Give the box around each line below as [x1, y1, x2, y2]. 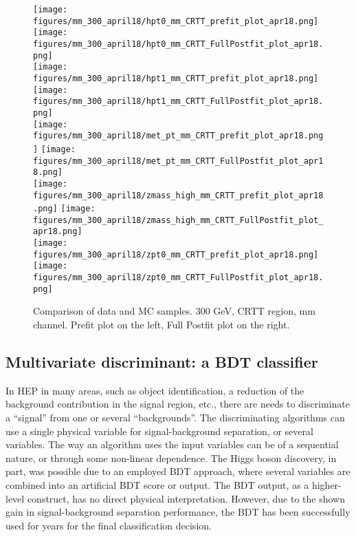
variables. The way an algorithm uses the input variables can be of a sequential [5, 437, 339, 452]
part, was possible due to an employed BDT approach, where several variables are [5, 464, 351, 478]
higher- [311, 477, 342, 492]
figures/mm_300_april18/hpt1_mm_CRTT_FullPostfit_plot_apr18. [33, 96, 324, 107]
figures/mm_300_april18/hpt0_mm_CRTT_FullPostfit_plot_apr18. [33, 39, 324, 49]
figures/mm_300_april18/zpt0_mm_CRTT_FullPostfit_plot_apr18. [33, 273, 324, 283]
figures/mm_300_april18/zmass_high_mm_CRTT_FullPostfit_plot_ [33, 215, 324, 225]
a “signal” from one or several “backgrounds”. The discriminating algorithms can [5, 410, 345, 424]
